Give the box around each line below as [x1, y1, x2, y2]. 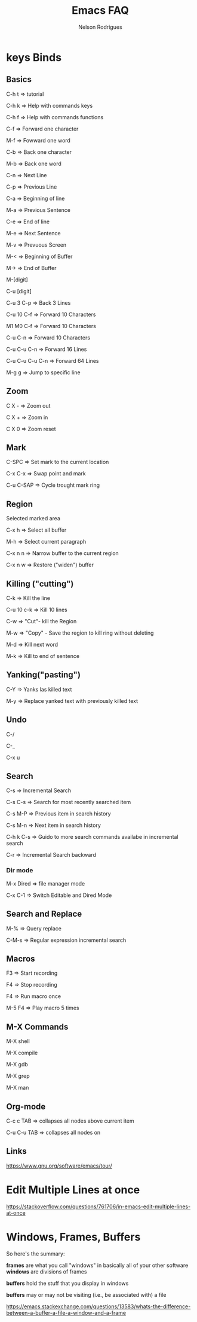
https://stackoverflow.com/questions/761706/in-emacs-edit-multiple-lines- [6, 1203, 191, 1210]
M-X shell [6, 1038, 30, 1045]
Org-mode [6, 1101, 46, 1111]
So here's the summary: [6, 1250, 65, 1257]
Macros [6, 953, 35, 964]
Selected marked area [6, 515, 61, 522]
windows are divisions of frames [6, 1268, 87, 1275]
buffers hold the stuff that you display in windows [6, 1279, 129, 1287]
